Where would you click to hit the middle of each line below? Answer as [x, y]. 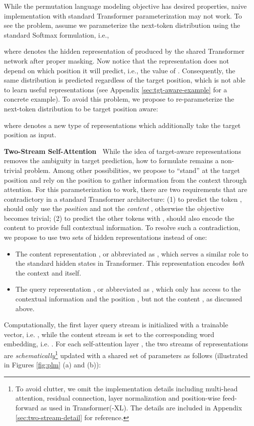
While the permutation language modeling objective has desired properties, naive [126, 6]
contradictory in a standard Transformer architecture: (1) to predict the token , [123, 199]
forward [27, 408]
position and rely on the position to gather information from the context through [126, 180]
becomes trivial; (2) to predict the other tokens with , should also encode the [119, 218]
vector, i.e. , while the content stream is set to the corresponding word [109, 334]
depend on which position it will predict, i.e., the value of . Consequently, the [120, 70]
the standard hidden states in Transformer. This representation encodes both [130, 263]
